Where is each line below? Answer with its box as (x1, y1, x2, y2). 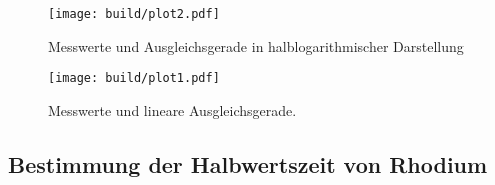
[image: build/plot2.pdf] (48, 7, 220, 21)
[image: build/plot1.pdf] (48, 71, 220, 86)
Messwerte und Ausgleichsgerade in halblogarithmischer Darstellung (48, 35, 464, 56)
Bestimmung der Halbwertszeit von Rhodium (8, 148, 488, 179)
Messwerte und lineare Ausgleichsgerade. (48, 99, 297, 120)
